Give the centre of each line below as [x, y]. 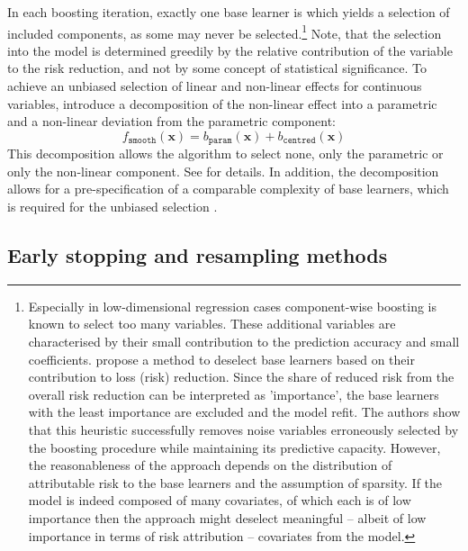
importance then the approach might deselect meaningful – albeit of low [227, 517]
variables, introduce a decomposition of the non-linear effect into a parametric [222, 103]
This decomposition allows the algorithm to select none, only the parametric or [225, 154]
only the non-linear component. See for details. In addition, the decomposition [223, 171]
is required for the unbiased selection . [112, 207]
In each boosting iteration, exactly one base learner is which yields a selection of [229, 12]
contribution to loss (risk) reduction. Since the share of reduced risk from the [241, 377]
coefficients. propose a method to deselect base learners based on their [221, 359]
